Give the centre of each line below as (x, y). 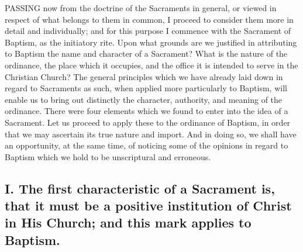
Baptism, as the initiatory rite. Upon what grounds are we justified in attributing (151, 42)
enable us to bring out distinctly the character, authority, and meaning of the (144, 99)
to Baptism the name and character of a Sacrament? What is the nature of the (146, 53)
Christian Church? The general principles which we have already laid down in (144, 76)
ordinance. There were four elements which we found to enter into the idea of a (147, 111)
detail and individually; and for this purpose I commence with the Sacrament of (148, 31)
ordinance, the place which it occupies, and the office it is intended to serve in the (151, 65)
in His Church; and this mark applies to (128, 222)
